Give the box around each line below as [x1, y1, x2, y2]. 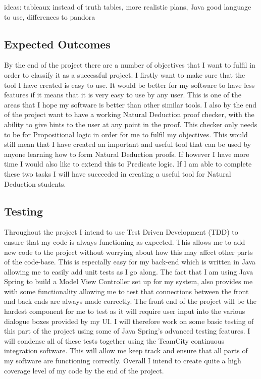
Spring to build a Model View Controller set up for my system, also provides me [4, 276, 253, 287]
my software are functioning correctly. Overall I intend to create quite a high [4, 355, 241, 366]
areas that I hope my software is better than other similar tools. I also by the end [4, 99, 256, 110]
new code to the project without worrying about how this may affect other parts [4, 246, 253, 257]
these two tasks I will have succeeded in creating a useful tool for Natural [4, 168, 231, 179]
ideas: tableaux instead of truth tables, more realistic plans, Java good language [4, 2, 251, 12]
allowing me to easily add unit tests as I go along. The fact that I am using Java [4, 266, 253, 277]
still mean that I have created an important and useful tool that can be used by [4, 139, 251, 149]
